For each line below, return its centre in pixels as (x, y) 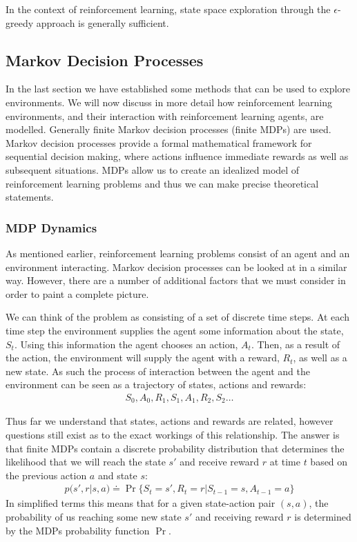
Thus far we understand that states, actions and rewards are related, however (170, 421)
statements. (30, 197)
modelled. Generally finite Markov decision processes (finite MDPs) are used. (168, 129)
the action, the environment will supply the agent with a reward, (143, 358)
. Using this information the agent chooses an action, (126, 344)
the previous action (46, 475)
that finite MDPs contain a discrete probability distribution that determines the (175, 448)
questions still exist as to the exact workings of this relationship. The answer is (173, 434)
